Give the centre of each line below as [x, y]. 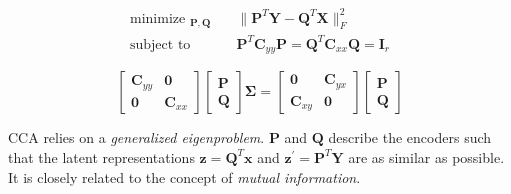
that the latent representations [101, 156]
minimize [158, 18]
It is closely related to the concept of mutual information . [184, 176]
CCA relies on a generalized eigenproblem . [136, 137]
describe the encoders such [410, 137]
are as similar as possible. [426, 156]
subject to [160, 44]
